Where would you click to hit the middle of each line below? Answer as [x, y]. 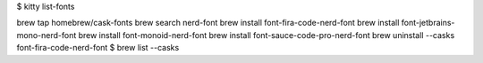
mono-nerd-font [47, 35]
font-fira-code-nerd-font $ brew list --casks [98, 48]
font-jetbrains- [428, 23]
